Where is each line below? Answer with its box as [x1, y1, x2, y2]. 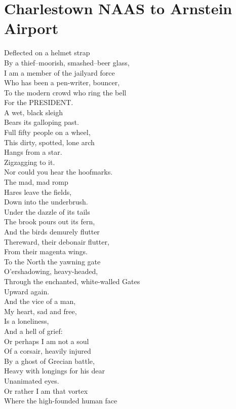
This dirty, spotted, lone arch [4, 137, 95, 147]
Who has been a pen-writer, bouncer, [4, 77, 120, 88]
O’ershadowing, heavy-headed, [4, 266, 98, 277]
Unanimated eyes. [4, 375, 59, 386]
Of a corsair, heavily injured [4, 346, 91, 356]
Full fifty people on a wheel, [4, 127, 91, 138]
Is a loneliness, [4, 316, 49, 326]
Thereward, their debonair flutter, [4, 236, 109, 247]
